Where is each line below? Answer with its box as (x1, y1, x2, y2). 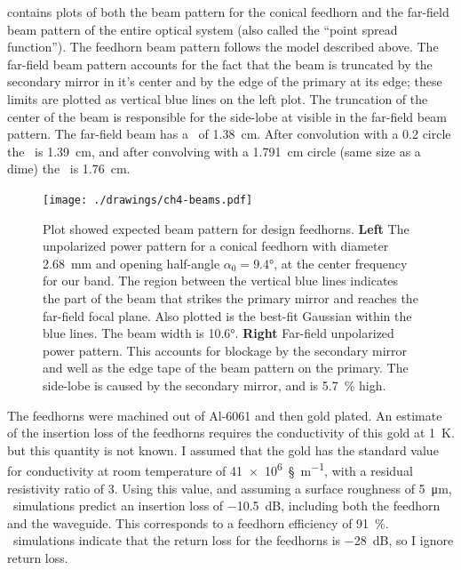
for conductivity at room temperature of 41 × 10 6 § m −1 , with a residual (7, 459, 413, 479)
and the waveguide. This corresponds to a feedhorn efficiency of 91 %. (7, 513, 389, 532)
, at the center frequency (274, 253, 408, 272)
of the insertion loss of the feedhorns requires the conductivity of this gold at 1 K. (7, 423, 455, 442)
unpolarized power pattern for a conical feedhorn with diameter (43, 237, 389, 255)
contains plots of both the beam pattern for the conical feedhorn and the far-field (7, 3, 449, 20)
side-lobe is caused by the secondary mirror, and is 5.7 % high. (43, 375, 386, 394)
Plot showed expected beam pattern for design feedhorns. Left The (43, 219, 409, 237)
